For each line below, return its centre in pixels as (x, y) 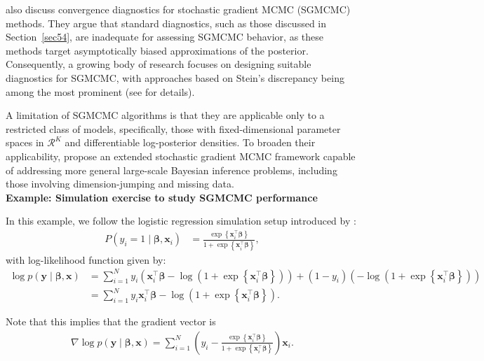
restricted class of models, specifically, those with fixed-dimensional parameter (173, 128)
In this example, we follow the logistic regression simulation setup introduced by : (181, 221)
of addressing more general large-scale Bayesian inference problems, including (172, 170)
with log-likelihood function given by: (86, 259)
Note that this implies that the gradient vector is (111, 321)
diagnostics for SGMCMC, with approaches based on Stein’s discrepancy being (175, 77)
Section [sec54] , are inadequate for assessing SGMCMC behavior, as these (165, 37)
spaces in (25, 142)
